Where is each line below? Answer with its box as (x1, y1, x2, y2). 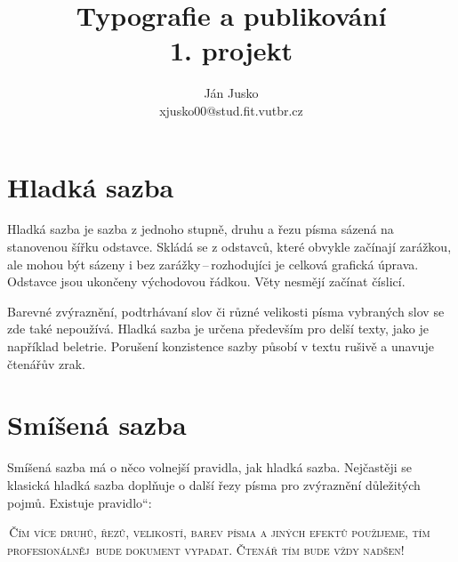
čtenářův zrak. (7, 354, 85, 373)
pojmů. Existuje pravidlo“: (7, 493, 152, 511)
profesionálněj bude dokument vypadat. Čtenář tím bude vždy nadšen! (7, 540, 405, 558)
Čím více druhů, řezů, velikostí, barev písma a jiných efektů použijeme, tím (9, 523, 430, 542)
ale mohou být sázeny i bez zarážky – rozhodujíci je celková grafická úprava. (7, 254, 419, 273)
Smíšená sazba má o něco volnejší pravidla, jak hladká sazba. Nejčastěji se (7, 458, 413, 477)
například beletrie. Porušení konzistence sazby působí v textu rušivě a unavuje (7, 337, 434, 355)
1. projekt (169, 32, 293, 68)
